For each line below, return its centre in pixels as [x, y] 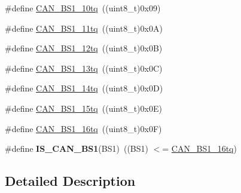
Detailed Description [70, 181]
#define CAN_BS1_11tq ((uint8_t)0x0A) [84, 28]
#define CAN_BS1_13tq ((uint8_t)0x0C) [84, 68]
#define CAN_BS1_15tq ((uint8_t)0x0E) [83, 108]
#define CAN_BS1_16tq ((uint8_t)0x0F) [83, 128]
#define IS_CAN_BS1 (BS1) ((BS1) [77, 148]
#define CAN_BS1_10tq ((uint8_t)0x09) [83, 8]
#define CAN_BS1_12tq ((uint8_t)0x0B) [84, 48]
